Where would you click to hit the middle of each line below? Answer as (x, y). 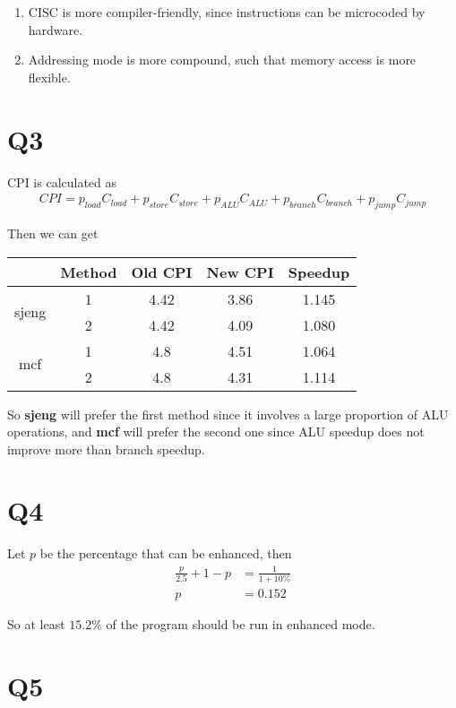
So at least (36, 623)
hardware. (56, 29)
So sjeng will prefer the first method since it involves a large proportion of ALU (228, 414)
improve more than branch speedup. (106, 449)
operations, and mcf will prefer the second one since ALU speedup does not (216, 432)
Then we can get (53, 233)
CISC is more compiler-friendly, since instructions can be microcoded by (227, 12)
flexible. (49, 77)
